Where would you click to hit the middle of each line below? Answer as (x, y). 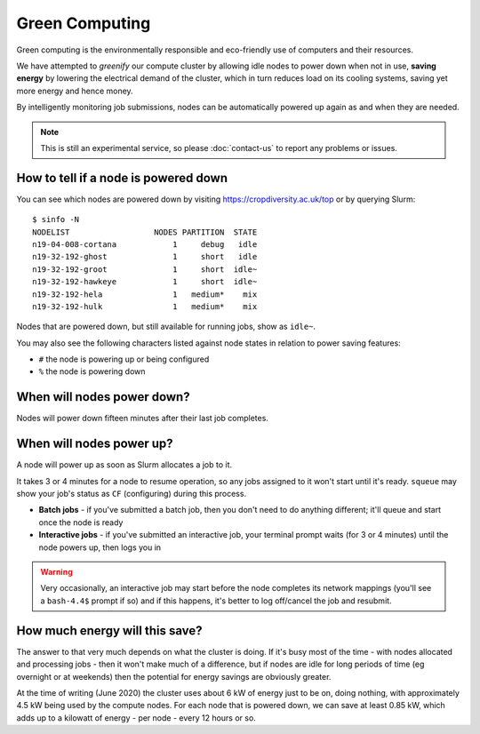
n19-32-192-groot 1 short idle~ (145, 269)
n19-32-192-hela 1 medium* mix (145, 294)
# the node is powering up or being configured (124, 359)
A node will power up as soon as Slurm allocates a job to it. (124, 465)
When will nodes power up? (95, 444)
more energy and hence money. (75, 91)
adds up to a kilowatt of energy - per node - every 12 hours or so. (136, 718)
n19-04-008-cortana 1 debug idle (145, 244)
